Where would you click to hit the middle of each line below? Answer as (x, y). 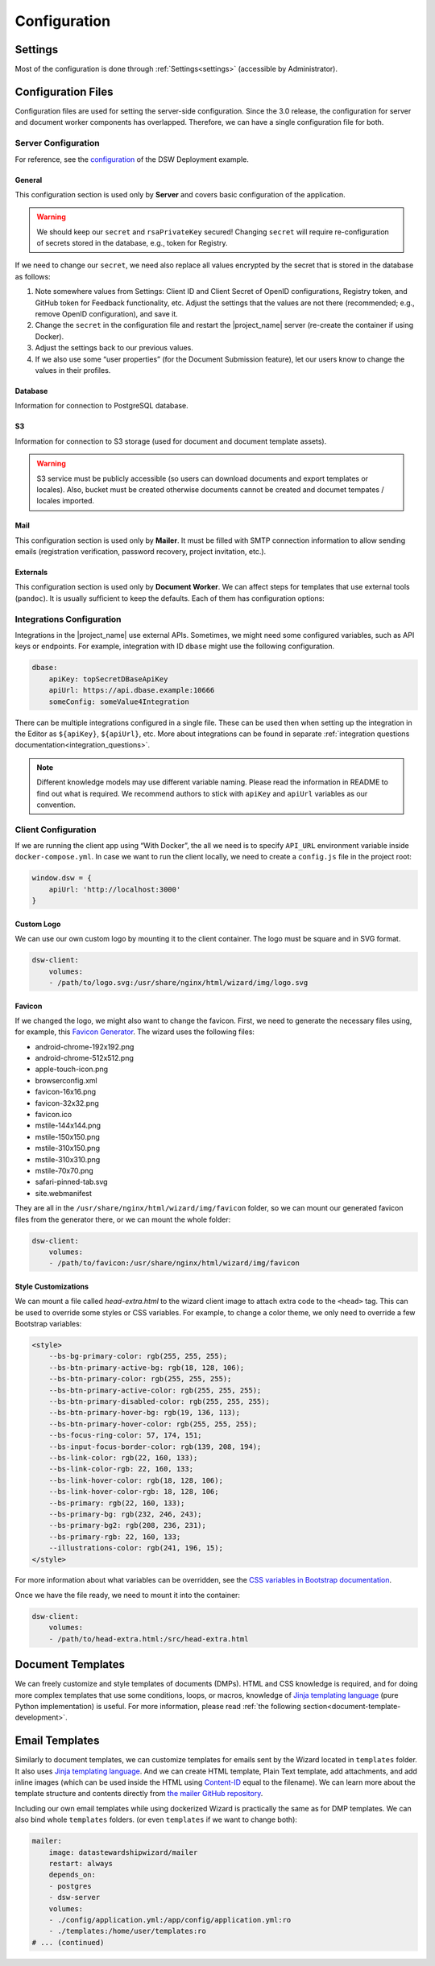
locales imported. (65, 501)
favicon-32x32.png (67, 1103)
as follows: (33, 276)
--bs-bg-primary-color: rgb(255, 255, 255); (138, 1356)
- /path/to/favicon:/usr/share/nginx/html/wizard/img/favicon (174, 1263)
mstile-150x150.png (68, 1136)
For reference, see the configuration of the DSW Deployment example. (132, 159)
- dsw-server (75, 1898)
